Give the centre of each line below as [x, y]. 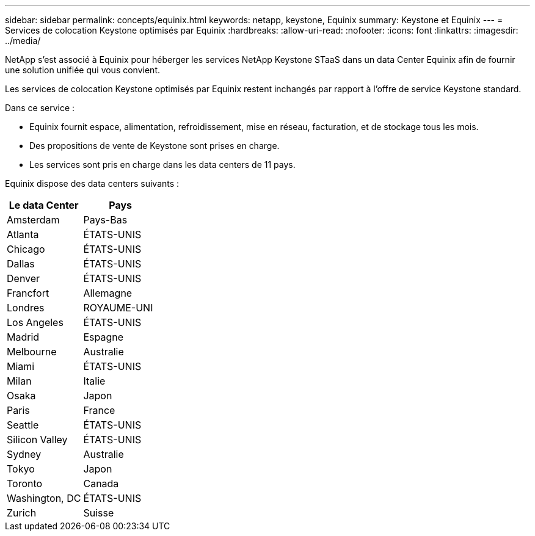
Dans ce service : [40, 108]
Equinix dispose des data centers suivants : [92, 183]
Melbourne [32, 352]
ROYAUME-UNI [118, 308]
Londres [26, 308]
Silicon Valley [37, 440]
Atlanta [23, 234]
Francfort [28, 293]
